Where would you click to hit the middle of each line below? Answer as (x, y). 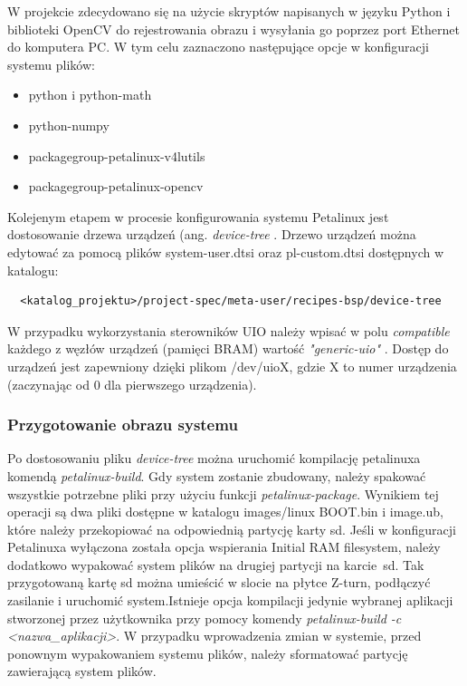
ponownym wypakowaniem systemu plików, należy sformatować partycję (208, 653)
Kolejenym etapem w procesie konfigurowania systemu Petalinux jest (198, 216)
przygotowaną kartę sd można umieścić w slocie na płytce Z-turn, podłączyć (219, 582)
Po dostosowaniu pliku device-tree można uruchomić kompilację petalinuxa (214, 458)
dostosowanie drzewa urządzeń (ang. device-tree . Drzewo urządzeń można (212, 234)
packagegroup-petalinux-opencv (116, 186)
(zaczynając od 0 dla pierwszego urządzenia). (132, 384)
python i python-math (90, 95)
